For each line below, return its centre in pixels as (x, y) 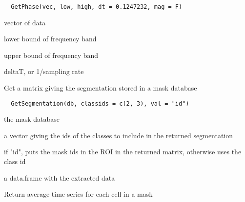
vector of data (25, 22)
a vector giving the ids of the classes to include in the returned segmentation (119, 135)
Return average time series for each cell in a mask (78, 194)
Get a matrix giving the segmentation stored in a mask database (101, 88)
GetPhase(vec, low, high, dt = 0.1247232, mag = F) (97, 7)
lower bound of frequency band (50, 39)
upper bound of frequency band (51, 55)
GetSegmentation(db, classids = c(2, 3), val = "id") (100, 103)
